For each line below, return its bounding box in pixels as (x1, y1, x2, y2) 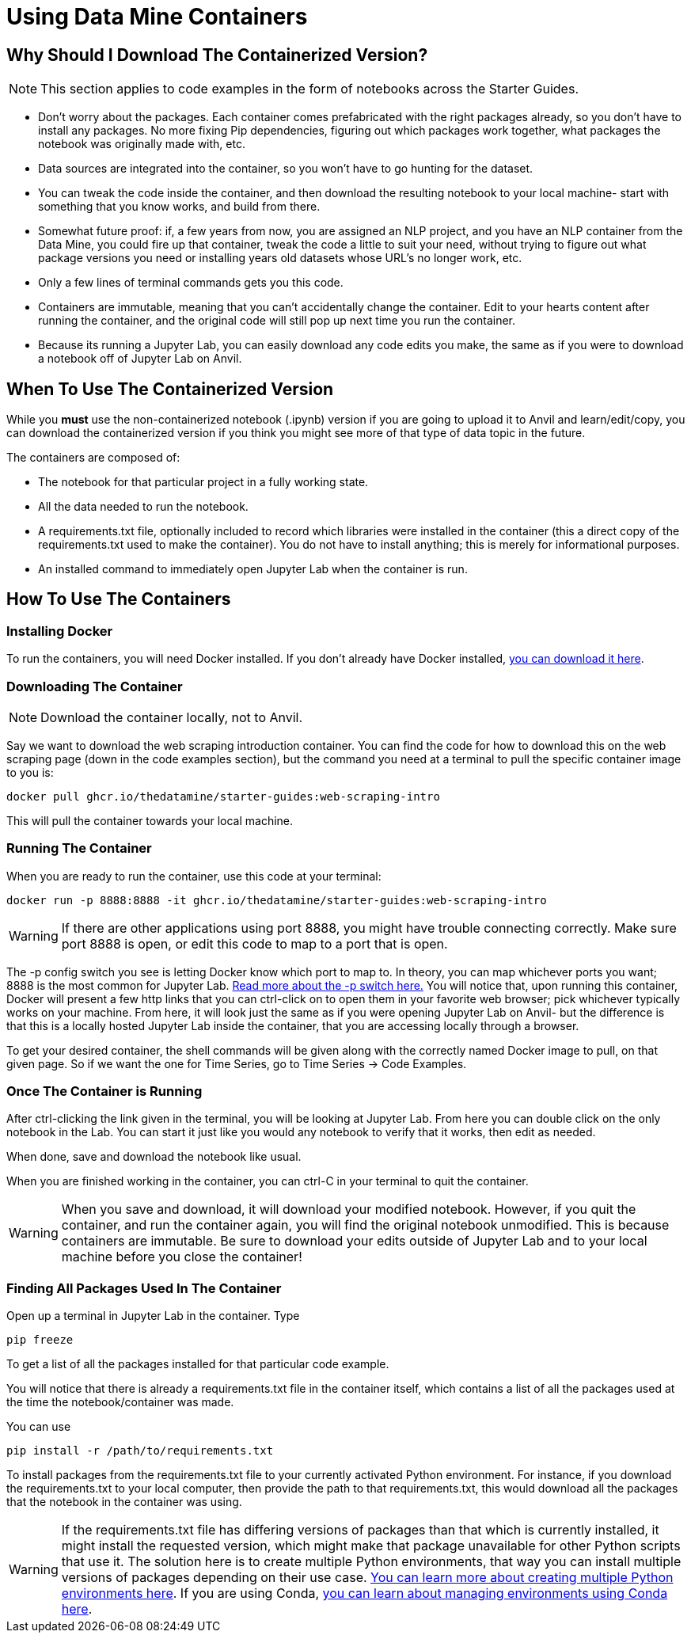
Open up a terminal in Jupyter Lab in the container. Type (6, 1309, 300, 1323)
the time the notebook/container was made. (6, 1395, 234, 1409)
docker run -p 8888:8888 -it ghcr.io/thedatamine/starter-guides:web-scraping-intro (6, 893, 547, 907)
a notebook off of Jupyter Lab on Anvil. (38, 352, 242, 366)
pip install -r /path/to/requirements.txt (6, 1444, 274, 1458)
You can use (6, 1420, 71, 1434)
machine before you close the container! (61, 1249, 302, 1265)
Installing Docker (6, 622, 113, 639)
